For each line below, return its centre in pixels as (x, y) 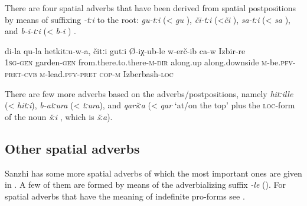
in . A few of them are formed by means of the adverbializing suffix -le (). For (145, 185)
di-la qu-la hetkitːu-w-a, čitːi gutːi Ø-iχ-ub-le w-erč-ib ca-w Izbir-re (125, 50)
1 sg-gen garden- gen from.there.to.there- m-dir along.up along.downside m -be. (143, 62)
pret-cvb (21, 73)
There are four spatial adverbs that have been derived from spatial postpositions (151, 8)
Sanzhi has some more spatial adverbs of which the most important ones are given (153, 173)
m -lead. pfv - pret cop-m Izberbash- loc (107, 73)
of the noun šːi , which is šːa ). (59, 116)
